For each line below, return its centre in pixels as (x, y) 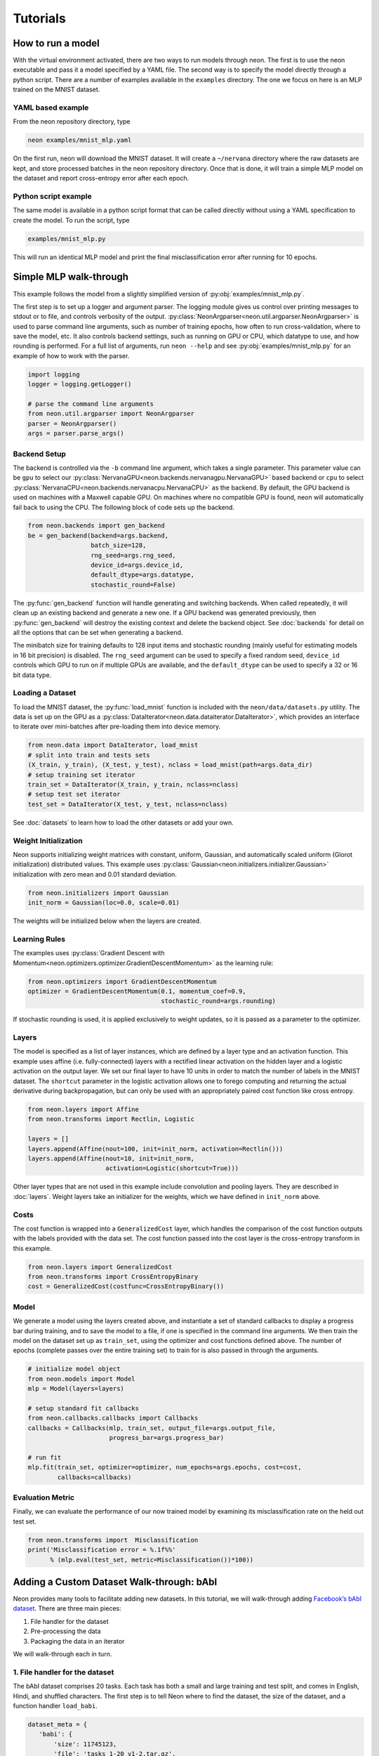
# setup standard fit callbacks (84, 1408)
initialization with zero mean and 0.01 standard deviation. (95, 874)
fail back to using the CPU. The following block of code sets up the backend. (124, 507)
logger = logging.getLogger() (80, 384)
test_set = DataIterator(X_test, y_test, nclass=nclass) (128, 804)
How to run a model (56, 43)
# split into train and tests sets (89, 755)
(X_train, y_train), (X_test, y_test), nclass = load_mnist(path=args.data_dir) (170, 765)
